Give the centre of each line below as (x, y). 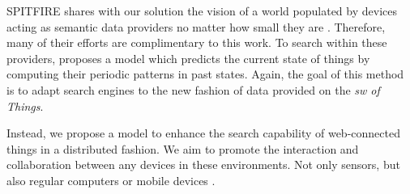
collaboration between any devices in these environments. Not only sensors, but (203, 164)
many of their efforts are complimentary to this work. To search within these (197, 42)
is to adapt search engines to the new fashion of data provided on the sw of (193, 89)
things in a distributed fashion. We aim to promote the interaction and (183, 148)
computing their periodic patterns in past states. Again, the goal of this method (205, 74)
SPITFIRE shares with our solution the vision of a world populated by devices (202, 11)
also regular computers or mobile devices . (111, 180)
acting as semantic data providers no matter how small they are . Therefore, (196, 26)
